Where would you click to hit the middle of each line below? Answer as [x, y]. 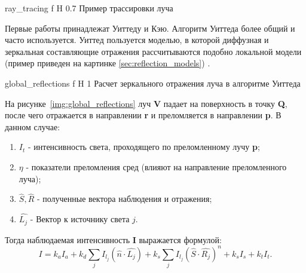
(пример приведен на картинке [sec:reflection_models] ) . [108, 63]
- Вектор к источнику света [80, 219]
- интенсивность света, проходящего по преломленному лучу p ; [144, 147]
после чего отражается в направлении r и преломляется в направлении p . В [143, 115]
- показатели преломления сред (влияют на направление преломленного [156, 166]
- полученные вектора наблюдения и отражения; [124, 199]
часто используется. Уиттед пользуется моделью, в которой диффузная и [137, 40]
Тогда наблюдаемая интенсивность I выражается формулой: [113, 239]
